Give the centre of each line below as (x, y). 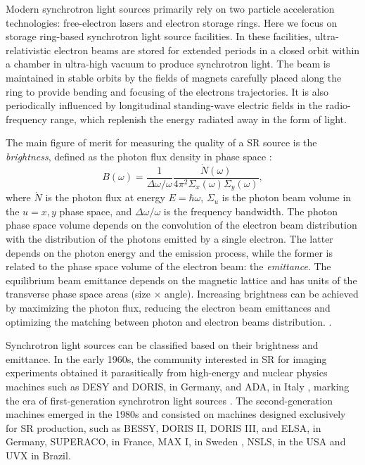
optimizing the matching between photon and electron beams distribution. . (169, 321)
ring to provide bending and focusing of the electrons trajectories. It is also (167, 91)
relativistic (28, 50)
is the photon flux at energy (105, 197)
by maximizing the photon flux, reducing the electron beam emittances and (168, 308)
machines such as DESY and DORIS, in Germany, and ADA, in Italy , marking (178, 386)
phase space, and (96, 211)
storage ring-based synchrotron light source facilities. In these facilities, (159, 36)
